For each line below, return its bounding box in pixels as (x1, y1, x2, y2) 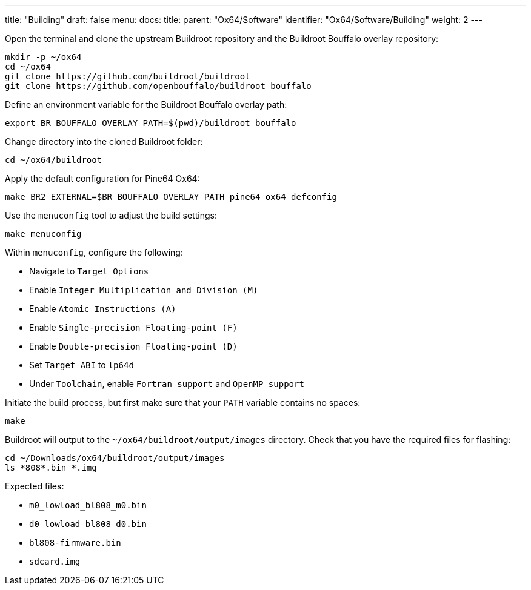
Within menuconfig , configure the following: (5, 247, 183, 257)
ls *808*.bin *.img (5, 463, 97, 472)
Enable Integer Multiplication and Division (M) (29, 285, 258, 295)
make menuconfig (5, 229, 82, 239)
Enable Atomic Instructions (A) (29, 303, 176, 314)
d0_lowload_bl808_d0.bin (29, 519, 147, 529)
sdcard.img (29, 557, 81, 566)
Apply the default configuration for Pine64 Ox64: (5, 173, 200, 184)
